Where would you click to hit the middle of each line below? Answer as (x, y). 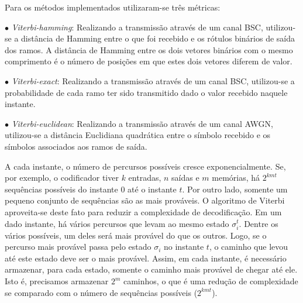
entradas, (145, 178)
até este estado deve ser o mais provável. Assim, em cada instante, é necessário (146, 258)
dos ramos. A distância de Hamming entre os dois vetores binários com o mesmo (149, 49)
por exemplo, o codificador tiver (62, 178)
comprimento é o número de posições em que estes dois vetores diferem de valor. (149, 61)
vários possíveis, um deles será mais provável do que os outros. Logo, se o (136, 235)
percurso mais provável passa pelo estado (78, 247)
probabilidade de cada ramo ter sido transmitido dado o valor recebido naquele (146, 92)
